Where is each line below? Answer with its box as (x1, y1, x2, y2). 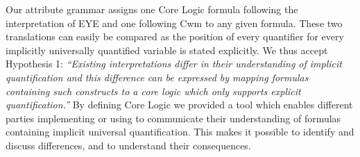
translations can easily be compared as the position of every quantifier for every (6, 29, 344, 44)
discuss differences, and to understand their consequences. (6, 138, 251, 152)
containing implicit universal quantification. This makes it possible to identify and (6, 124, 354, 139)
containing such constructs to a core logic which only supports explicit (6, 83, 301, 98)
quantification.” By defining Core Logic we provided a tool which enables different (6, 97, 353, 112)
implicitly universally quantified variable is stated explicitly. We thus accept (6, 42, 328, 57)
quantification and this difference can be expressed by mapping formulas (6, 69, 309, 84)
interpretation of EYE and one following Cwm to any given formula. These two (6, 15, 343, 30)
